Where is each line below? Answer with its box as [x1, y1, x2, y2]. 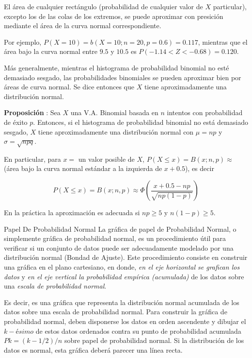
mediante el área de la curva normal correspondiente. [4, 20, 161, 31]
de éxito [4, 117, 28, 127]
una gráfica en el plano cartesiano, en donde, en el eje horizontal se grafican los [4, 262, 240, 272]
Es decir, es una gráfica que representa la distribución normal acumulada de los [4, 297, 239, 307]
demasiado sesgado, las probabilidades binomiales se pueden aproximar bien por [4, 72, 241, 82]
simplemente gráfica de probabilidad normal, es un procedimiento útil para [4, 233, 226, 243]
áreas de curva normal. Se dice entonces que [4, 82, 134, 92]
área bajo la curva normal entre [4, 46, 98, 56]
